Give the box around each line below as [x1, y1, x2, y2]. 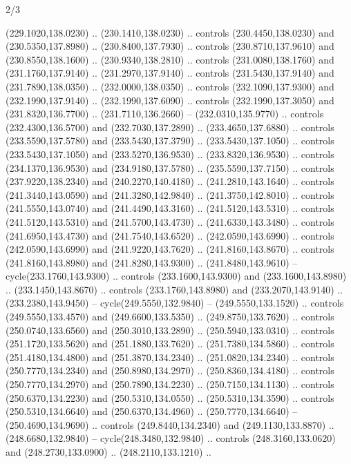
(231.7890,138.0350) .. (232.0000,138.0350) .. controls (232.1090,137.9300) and [6, 79, 334, 93]
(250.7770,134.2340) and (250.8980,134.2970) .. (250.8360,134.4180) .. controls [6, 363, 334, 378]
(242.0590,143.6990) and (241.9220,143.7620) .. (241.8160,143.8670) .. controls [6, 242, 334, 256]
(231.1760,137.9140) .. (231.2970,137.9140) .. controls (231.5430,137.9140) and [6, 66, 334, 80]
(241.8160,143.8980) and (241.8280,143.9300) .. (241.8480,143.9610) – [6, 255, 298, 269]
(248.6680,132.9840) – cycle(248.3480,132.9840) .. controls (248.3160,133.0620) [6, 431, 336, 445]
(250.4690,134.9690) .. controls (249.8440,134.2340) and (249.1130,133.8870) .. [6, 417, 334, 432]
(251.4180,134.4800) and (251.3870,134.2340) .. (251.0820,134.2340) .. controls [6, 349, 334, 364]
